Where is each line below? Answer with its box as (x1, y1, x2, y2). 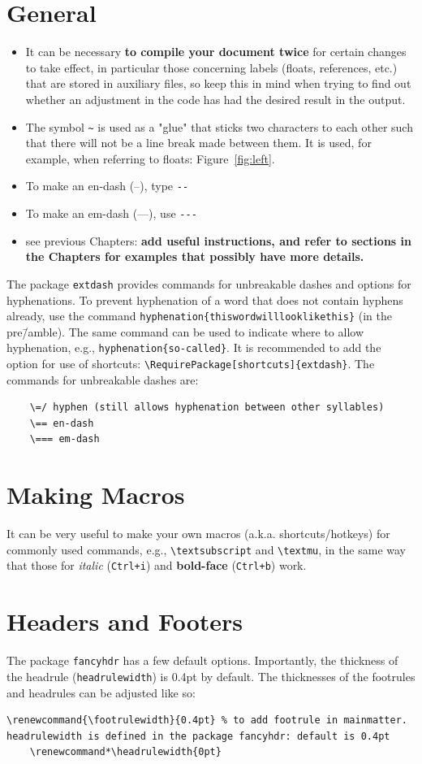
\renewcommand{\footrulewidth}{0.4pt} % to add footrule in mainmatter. (6, 714, 407, 727)
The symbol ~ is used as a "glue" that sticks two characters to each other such (25, 118, 413, 135)
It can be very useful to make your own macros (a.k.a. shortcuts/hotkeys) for (6, 525, 390, 542)
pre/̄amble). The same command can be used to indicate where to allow (6, 323, 364, 340)
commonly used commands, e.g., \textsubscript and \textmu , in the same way (6, 540, 407, 558)
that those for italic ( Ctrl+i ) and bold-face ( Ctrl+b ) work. (6, 557, 307, 574)
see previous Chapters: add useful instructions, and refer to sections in (25, 232, 411, 249)
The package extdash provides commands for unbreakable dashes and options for (6, 275, 411, 292)
